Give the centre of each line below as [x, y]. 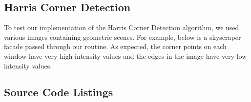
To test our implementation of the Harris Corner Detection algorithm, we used [122, 27]
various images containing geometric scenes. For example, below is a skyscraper [123, 37]
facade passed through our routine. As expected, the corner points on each [115, 46]
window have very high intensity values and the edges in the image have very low [125, 56]
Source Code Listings [59, 92]
